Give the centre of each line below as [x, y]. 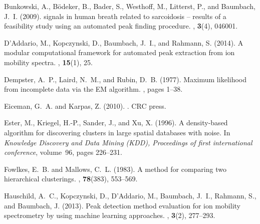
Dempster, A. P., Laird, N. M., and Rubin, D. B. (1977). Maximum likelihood [125, 79]
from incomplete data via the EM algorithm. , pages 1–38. [93, 89]
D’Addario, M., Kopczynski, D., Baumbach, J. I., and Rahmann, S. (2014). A [124, 42]
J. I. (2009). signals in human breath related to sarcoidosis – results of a [115, 16]
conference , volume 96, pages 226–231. [63, 152]
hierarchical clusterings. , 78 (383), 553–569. [71, 179]
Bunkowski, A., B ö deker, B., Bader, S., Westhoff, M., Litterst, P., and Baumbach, [130, 6]
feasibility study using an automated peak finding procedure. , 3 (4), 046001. [121, 26]
